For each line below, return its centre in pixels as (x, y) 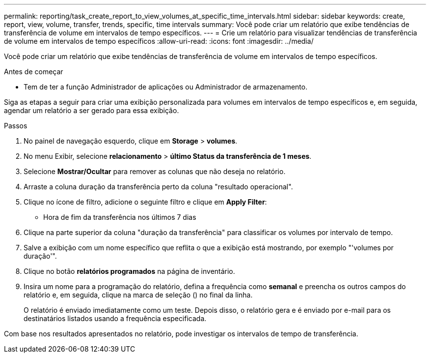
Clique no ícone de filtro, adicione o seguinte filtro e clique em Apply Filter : (145, 202)
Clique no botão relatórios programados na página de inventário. (129, 271)
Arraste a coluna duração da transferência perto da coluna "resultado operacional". (158, 187)
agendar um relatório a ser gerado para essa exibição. (92, 110)
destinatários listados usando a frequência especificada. (115, 318)
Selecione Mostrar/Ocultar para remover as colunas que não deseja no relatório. (155, 171)
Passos (16, 126)
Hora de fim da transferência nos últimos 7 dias (120, 217)
